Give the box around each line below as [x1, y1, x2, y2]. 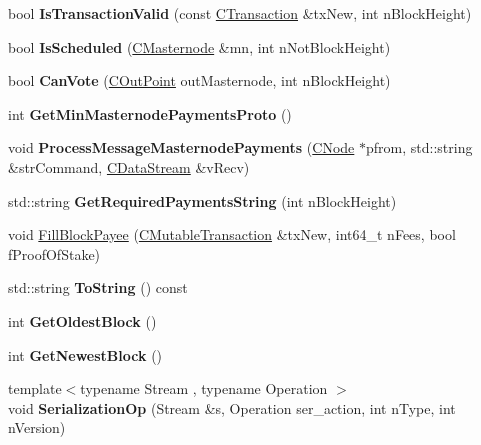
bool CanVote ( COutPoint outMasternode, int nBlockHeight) [8, 70, 391, 91]
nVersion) [8, 417, 66, 438]
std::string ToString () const [8, 277, 188, 298]
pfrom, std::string [365, 137, 473, 158]
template [8, 378, 62, 399]
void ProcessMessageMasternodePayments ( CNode [8, 137, 355, 158]
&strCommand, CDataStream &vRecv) [8, 156, 250, 177]
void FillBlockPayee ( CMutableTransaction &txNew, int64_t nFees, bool [8, 224, 456, 245]
